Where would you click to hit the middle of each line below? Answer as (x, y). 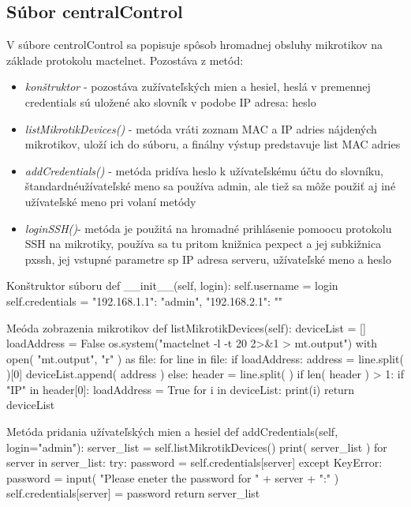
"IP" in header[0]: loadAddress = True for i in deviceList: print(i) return (181, 389)
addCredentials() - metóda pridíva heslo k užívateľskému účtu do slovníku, (204, 170)
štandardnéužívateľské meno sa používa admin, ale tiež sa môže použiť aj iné (210, 186)
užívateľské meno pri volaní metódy (110, 201)
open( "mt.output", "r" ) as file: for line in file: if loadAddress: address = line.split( (205, 358)
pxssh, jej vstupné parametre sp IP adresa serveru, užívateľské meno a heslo (208, 259)
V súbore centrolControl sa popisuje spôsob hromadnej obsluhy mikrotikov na (195, 45)
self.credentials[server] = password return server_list (133, 493)
